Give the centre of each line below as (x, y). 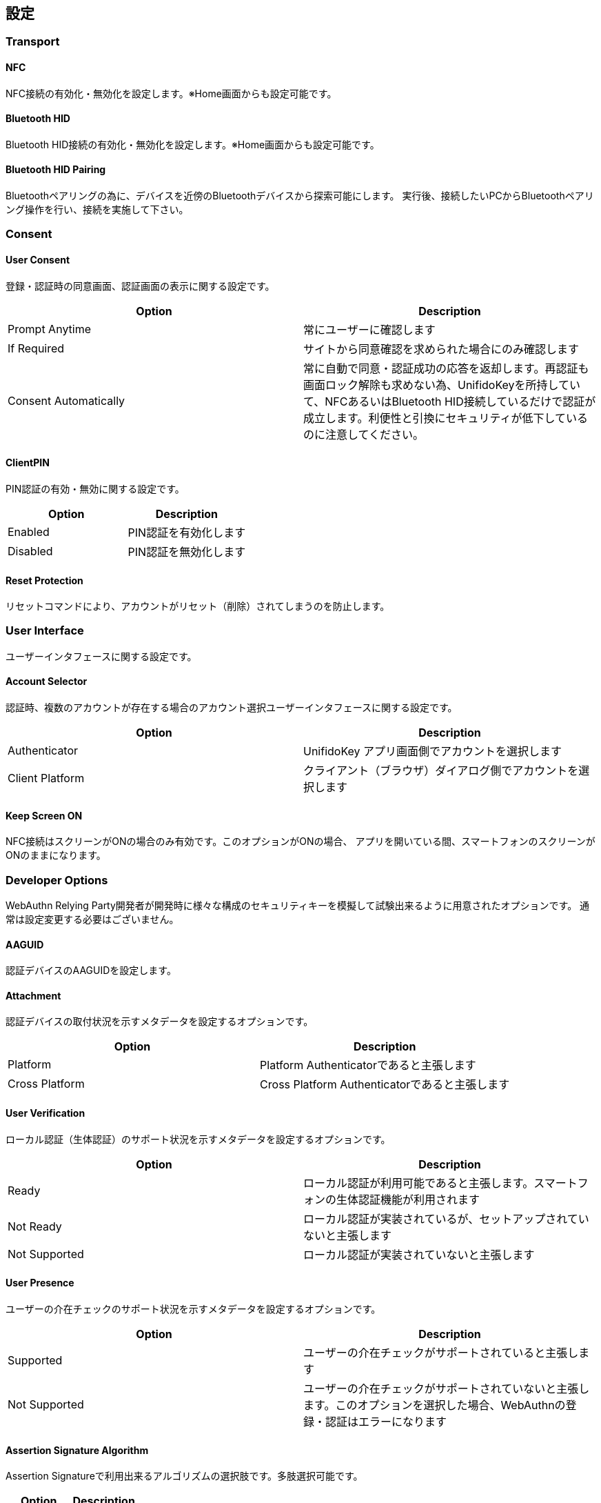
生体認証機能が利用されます (408, 1199)
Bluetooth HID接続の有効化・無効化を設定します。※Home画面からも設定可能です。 (193, 144)
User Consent (38, 260)
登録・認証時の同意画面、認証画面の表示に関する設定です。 (140, 286)
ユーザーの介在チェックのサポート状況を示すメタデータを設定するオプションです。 (193, 1308)
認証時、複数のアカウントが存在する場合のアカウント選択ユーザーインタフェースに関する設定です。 (232, 708)
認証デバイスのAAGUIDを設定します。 (91, 971)
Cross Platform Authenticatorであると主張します (385, 1085)
